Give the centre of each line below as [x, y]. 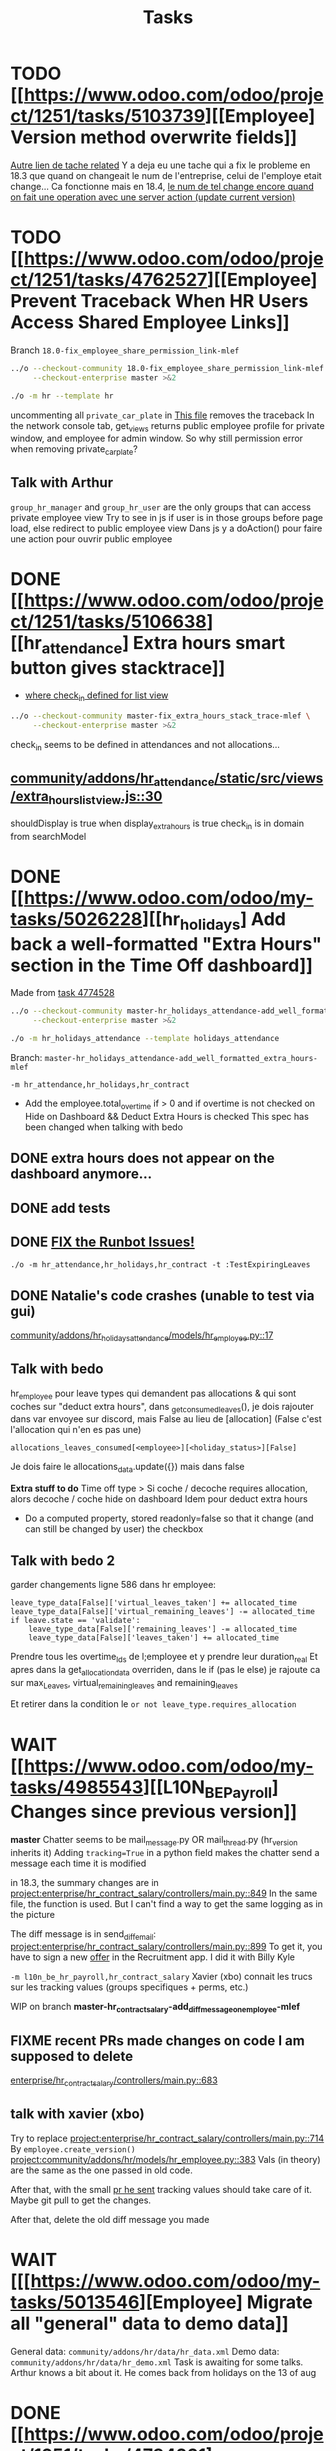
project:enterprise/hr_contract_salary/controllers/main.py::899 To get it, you [166, 1947]
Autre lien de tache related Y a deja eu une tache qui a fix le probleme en [160, 165]
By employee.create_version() [73, 2148]
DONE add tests [60, 1207]
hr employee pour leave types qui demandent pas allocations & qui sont [153, 1394]
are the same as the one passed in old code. [101, 2170]
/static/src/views [269, 778]
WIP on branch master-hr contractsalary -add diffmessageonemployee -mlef [155, 2008]
